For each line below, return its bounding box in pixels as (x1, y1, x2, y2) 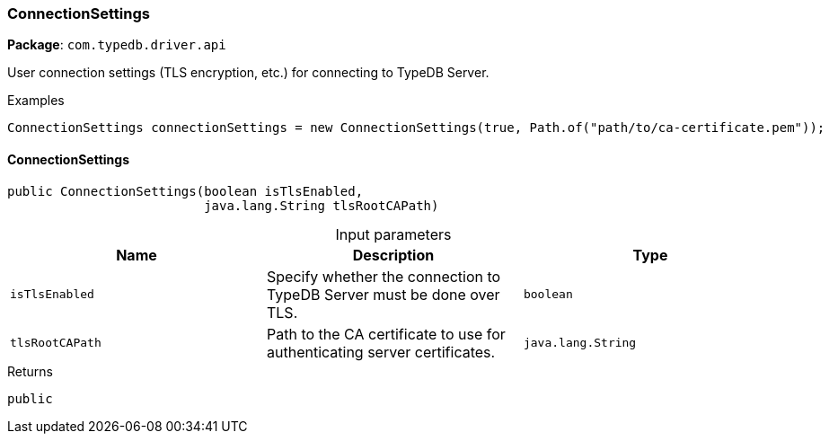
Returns (7, 363, 53, 379)
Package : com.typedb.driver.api (7, 37, 226, 53)
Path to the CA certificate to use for (266, 324, 506, 343)
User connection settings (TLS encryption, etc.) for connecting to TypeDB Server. (7, 65, 489, 81)
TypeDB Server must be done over (266, 285, 500, 304)
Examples (7, 93, 65, 109)
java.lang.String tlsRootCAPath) (204, 198, 439, 213)
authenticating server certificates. (266, 342, 496, 361)
